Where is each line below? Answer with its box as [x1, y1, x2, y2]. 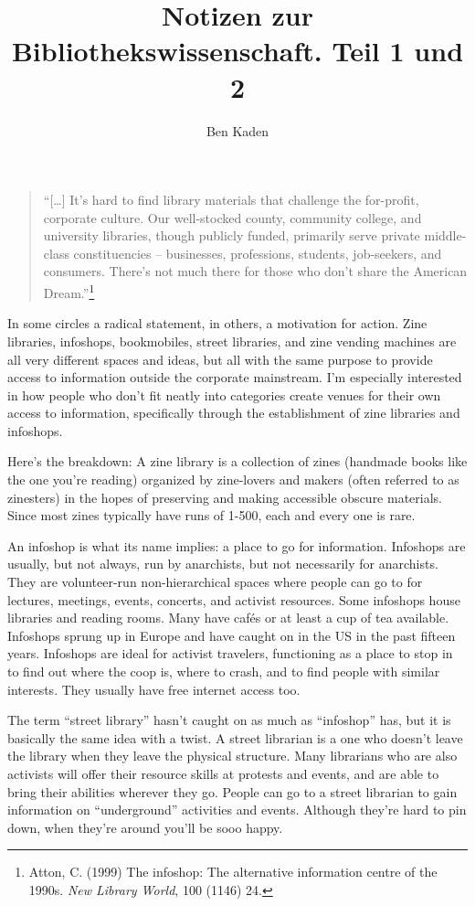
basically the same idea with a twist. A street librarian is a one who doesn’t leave [7, 728, 463, 747]
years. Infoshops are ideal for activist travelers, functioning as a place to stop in [7, 644, 453, 663]
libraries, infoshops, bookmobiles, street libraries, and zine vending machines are [7, 331, 457, 350]
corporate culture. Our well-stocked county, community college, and [43, 208, 422, 227]
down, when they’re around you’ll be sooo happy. [7, 817, 283, 837]
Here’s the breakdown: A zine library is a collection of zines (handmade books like [7, 452, 468, 471]
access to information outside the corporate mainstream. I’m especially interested [7, 368, 462, 387]
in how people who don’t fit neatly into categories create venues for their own [7, 385, 441, 404]
